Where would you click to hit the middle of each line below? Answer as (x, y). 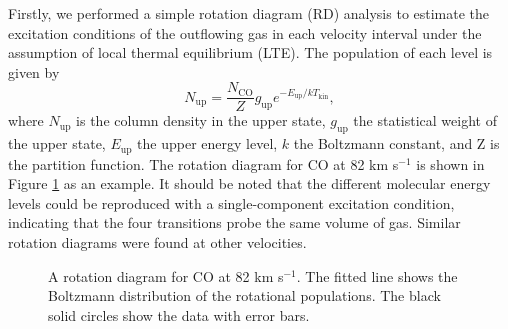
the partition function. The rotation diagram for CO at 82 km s (203, 163)
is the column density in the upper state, (201, 120)
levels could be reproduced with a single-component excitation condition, (231, 202)
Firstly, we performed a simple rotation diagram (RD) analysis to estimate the (249, 13)
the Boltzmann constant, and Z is (396, 143)
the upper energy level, (207, 143)
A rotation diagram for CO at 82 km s (166, 275)
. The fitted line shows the (377, 275)
